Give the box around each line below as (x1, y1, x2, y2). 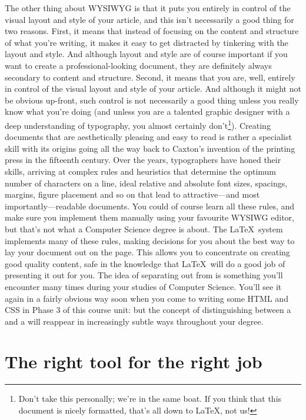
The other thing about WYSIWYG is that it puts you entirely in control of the (5, 2, 291, 14)
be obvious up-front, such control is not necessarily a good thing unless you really (5, 94, 299, 106)
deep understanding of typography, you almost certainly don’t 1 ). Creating (5, 117, 271, 131)
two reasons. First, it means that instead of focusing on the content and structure (5, 25, 299, 37)
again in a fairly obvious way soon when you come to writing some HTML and (5, 292, 288, 304)
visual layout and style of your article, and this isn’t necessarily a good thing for (5, 13, 294, 25)
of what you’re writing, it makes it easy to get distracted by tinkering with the (5, 36, 288, 48)
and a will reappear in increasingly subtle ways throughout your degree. (5, 315, 264, 327)
